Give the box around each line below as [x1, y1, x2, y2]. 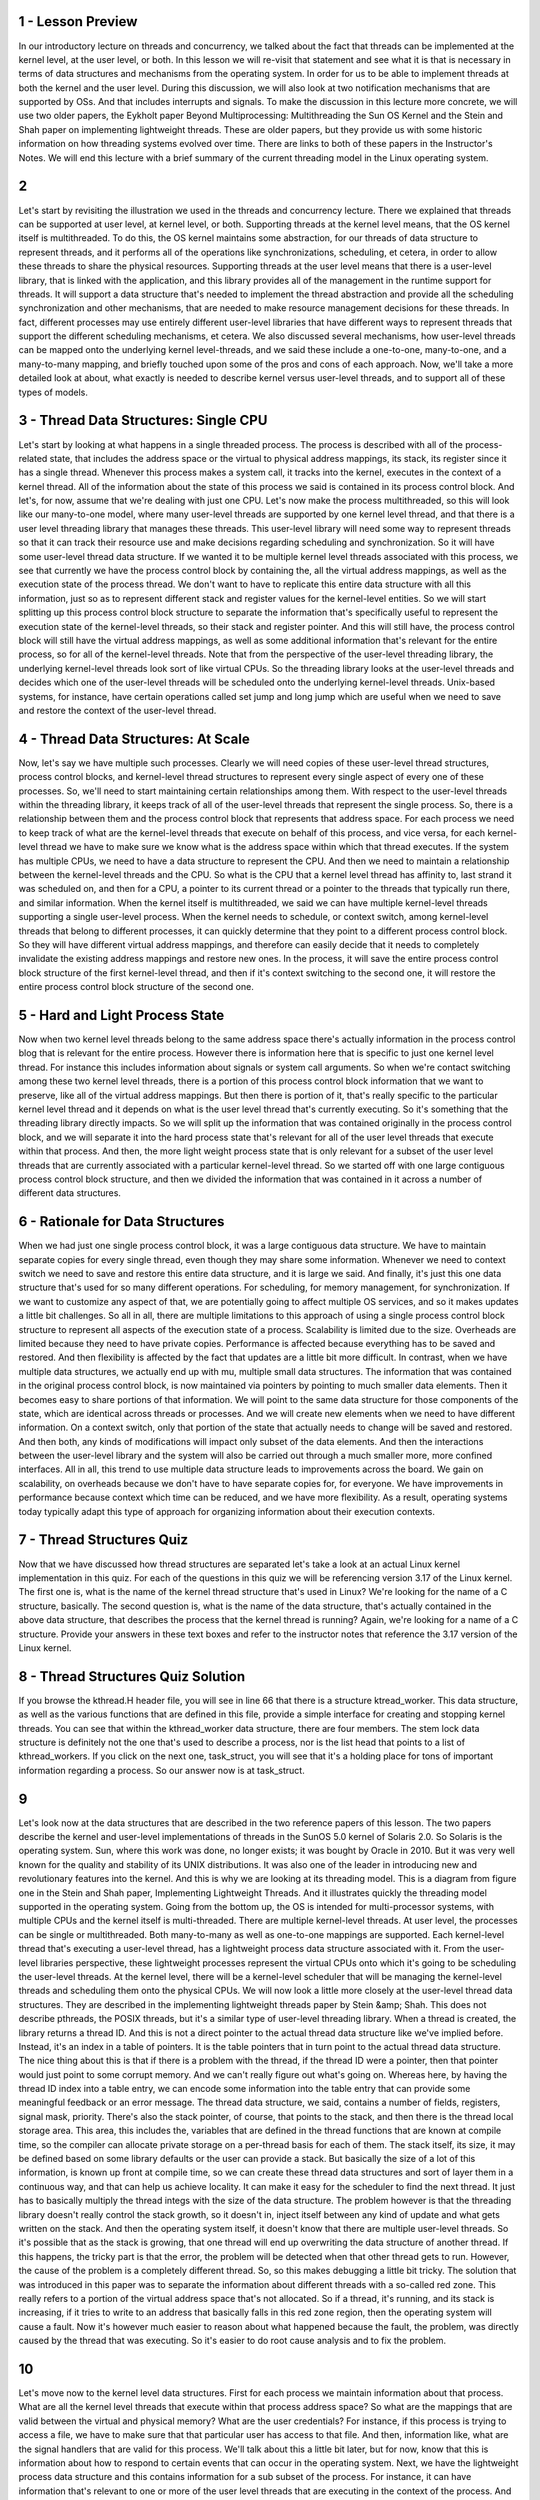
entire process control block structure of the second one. [18, 981, 254, 993]
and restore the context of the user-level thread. [18, 704, 217, 716]
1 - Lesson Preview [18, 13, 138, 30]
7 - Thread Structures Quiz [18, 1531, 189, 1549]
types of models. [18, 386, 89, 398]
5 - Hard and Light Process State [18, 1006, 225, 1024]
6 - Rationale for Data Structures [18, 1213, 225, 1230]
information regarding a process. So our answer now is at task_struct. [18, 1764, 305, 1776]
